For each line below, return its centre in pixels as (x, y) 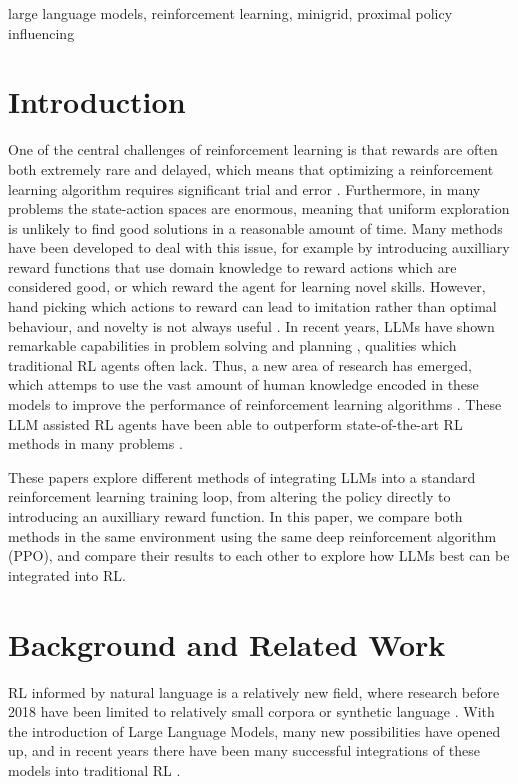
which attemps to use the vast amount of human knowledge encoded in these (243, 384)
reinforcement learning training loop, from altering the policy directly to (229, 496)
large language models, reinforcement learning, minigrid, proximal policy (230, 13)
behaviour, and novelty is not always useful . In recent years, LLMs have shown (251, 325)
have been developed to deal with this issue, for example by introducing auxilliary (259, 247)
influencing (41, 32)
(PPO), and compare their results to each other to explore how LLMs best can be (259, 555)
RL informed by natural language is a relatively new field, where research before (254, 691)
